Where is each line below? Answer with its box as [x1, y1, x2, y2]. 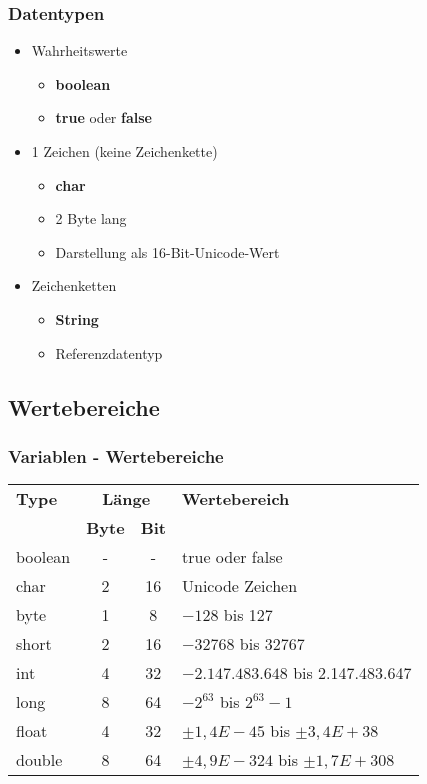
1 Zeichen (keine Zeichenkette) [31, 141, 218, 161]
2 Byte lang [55, 208, 127, 229]
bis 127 [223, 603, 273, 627]
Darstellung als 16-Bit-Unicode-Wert [55, 241, 280, 262]
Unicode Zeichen [182, 574, 298, 598]
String [55, 308, 99, 329]
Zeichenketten [31, 275, 117, 296]
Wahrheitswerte [31, 40, 128, 61]
